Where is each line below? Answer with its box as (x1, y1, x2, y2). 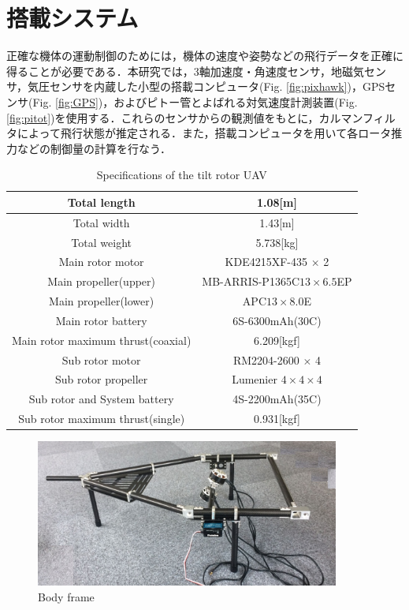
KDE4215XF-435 (225, 253, 308, 270)
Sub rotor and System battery (28, 391, 174, 407)
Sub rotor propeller (55, 371, 148, 387)
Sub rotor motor (61, 351, 141, 368)
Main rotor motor (58, 253, 144, 270)
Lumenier (232, 371, 277, 387)
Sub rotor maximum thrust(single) (18, 410, 185, 427)
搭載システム (6, 2, 139, 34)
